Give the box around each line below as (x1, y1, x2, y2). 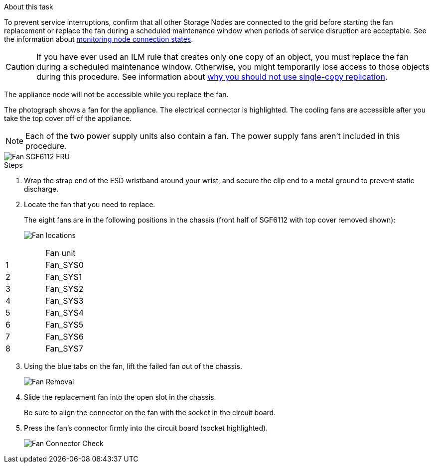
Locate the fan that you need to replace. (24, 200, 155, 209)
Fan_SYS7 (45, 344, 83, 353)
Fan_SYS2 (45, 284, 84, 294)
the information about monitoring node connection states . (4, 35, 193, 43)
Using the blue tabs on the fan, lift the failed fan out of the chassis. (24, 362, 242, 370)
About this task (4, 2, 53, 11)
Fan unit (45, 248, 76, 258)
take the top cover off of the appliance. (4, 114, 132, 122)
